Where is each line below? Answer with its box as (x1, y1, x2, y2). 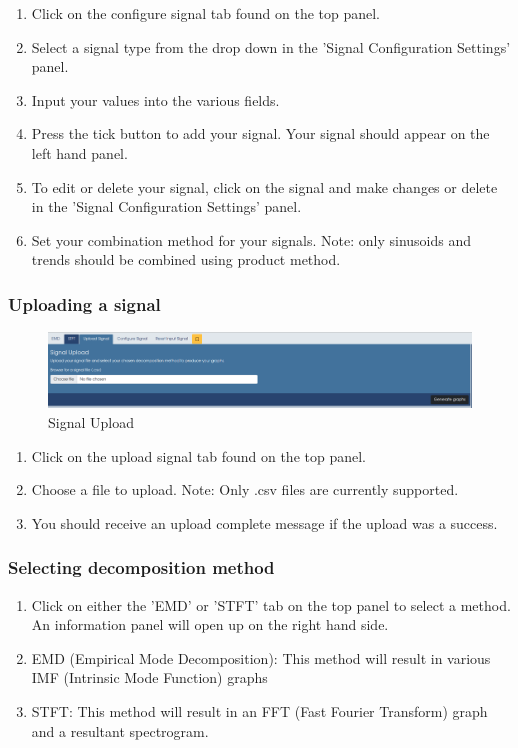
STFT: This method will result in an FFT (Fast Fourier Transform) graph (31, 700, 488, 721)
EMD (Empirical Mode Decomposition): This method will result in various (31, 647, 491, 668)
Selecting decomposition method (8, 555, 275, 580)
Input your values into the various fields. (31, 89, 280, 110)
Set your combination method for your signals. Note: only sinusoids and (31, 229, 472, 250)
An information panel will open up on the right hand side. (31, 614, 389, 635)
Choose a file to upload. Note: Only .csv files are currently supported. (31, 479, 459, 500)
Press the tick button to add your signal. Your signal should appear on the (31, 123, 490, 144)
